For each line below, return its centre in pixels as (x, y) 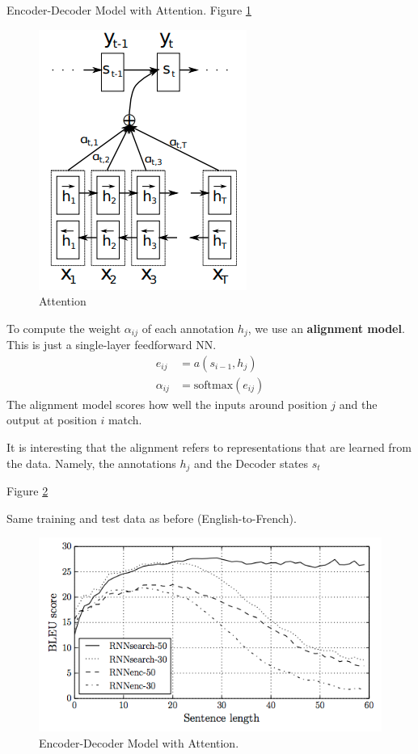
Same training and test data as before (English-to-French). (152, 518)
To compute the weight (64, 328)
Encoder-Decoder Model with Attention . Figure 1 (129, 10)
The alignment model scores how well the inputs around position (167, 404)
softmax (213, 385)
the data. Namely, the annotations (91, 463)
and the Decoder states (251, 463)
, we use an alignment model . (326, 328)
